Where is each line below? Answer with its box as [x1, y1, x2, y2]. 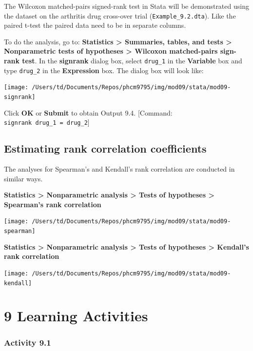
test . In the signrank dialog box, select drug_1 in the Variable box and [22, 56, 242, 66]
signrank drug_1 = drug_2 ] [4, 117, 90, 127]
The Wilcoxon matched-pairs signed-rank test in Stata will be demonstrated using [4, 1, 249, 11]
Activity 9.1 [4, 336, 51, 348]
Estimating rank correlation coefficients [4, 141, 207, 156]
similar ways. [4, 173, 43, 183]
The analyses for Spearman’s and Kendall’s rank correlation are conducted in [4, 164, 235, 174]
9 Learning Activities [4, 306, 148, 326]
